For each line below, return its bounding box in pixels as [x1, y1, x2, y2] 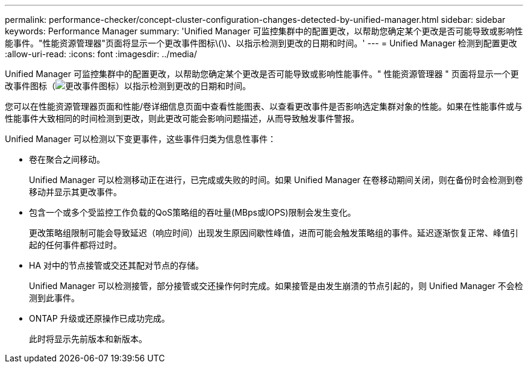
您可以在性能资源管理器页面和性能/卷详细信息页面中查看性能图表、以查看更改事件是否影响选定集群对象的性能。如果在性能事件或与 [5, 101, 523, 111]
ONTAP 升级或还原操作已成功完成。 [29, 313, 170, 323]
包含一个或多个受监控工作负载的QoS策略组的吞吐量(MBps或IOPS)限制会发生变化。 [29, 207, 356, 217]
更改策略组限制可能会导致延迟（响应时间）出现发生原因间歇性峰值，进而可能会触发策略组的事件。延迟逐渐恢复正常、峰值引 [29, 228, 518, 238]
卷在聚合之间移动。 [29, 154, 105, 164]
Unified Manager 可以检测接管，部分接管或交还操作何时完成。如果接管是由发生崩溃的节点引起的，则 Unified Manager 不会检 [29, 281, 523, 291]
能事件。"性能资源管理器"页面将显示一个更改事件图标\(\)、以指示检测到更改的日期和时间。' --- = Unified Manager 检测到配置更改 [5, 38, 517, 48]
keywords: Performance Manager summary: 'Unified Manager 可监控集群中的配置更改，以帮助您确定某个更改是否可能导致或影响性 [5, 26, 523, 36]
